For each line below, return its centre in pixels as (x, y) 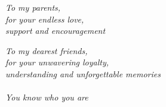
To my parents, (33, 7)
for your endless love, (45, 19)
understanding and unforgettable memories (83, 73)
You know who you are (47, 97)
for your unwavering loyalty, (57, 62)
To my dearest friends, (47, 50)
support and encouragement (56, 31)
